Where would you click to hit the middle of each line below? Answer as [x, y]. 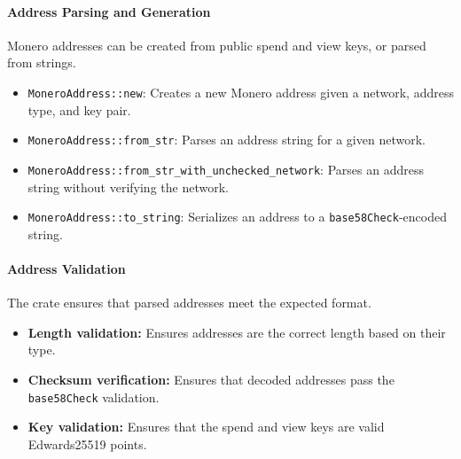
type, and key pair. [79, 109]
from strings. [42, 62]
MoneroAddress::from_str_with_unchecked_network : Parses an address [226, 169]
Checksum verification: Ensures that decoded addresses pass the [211, 379]
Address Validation [66, 268]
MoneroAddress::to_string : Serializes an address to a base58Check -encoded [237, 217]
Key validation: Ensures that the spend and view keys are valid [206, 427]
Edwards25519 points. [87, 443]
